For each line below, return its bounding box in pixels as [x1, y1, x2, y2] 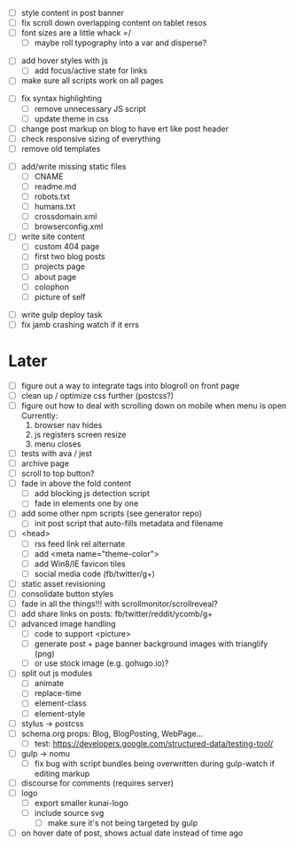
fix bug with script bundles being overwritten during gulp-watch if [34, 758, 276, 769]
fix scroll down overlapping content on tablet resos [20, 18, 207, 28]
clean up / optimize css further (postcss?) [20, 390, 175, 400]
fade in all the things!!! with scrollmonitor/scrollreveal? [20, 598, 219, 609]
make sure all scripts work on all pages [20, 75, 164, 86]
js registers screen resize [34, 429, 127, 439]
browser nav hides [34, 419, 103, 430]
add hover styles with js [20, 55, 108, 66]
